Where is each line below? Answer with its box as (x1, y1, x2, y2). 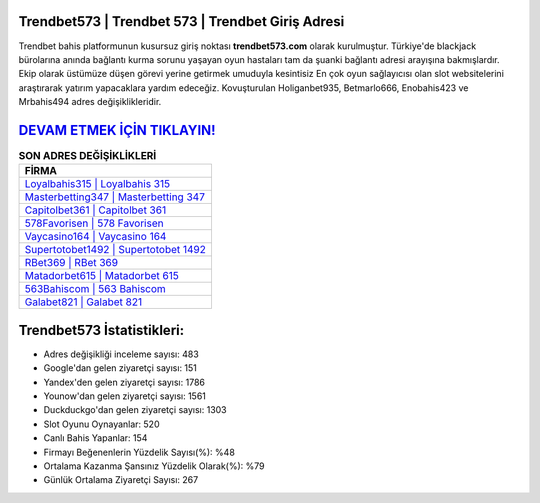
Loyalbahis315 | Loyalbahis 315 (24, 177, 170, 191)
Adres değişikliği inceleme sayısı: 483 (43, 348, 199, 360)
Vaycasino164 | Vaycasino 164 (24, 230, 167, 244)
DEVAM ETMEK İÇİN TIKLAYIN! (18, 121, 216, 139)
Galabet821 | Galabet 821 (24, 295, 143, 309)
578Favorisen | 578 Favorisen (24, 216, 164, 230)
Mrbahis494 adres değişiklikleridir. (18, 96, 162, 108)
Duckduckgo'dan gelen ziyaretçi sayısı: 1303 (43, 404, 227, 416)
